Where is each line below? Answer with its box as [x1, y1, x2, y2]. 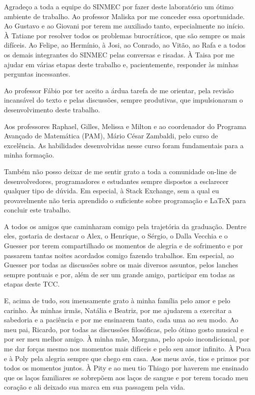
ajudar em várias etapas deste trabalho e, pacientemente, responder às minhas [4, 59, 239, 69]
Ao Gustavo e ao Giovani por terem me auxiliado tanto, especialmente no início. [4, 21, 245, 31]
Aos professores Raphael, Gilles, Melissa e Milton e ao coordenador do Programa [4, 121, 247, 131]
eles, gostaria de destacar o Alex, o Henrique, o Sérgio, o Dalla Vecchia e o [4, 231, 228, 241]
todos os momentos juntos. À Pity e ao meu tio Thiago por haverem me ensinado [4, 363, 248, 373]
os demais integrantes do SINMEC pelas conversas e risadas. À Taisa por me [4, 49, 234, 59]
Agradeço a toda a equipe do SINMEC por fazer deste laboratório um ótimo [4, 1, 233, 11]
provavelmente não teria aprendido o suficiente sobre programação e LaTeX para [4, 195, 246, 205]
